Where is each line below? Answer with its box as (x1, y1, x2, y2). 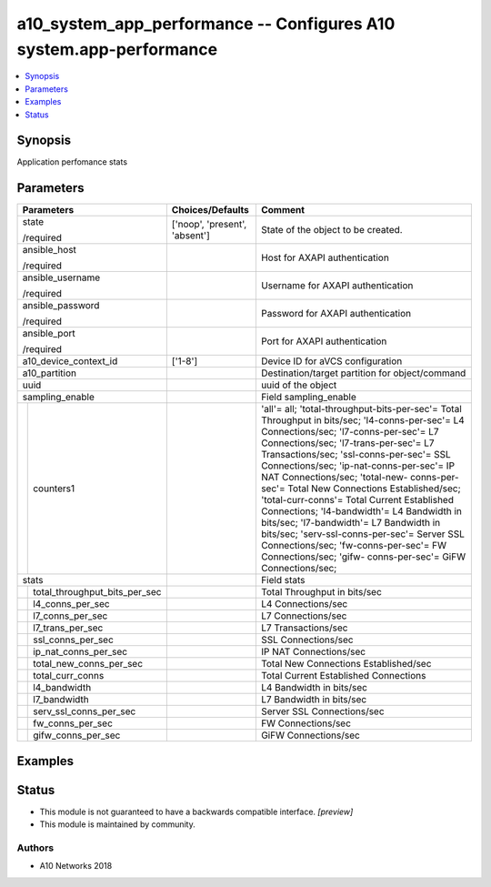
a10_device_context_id (22, 355, 118, 368)
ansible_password (22, 299, 100, 312)
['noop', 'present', (171, 218, 247, 231)
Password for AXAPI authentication (260, 307, 412, 320)
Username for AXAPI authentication (260, 279, 414, 292)
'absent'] (171, 229, 210, 242)
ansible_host (22, 244, 77, 257)
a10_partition (22, 367, 77, 379)
